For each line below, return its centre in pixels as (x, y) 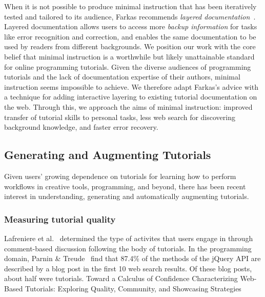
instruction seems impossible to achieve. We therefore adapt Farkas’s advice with (131, 86)
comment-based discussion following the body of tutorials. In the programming (128, 248)
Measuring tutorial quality (60, 219)
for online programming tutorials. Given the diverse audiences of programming (128, 66)
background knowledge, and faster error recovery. (81, 127)
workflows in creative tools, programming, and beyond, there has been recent (125, 186)
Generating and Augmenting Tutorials (108, 155)
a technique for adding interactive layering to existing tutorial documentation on (131, 97)
